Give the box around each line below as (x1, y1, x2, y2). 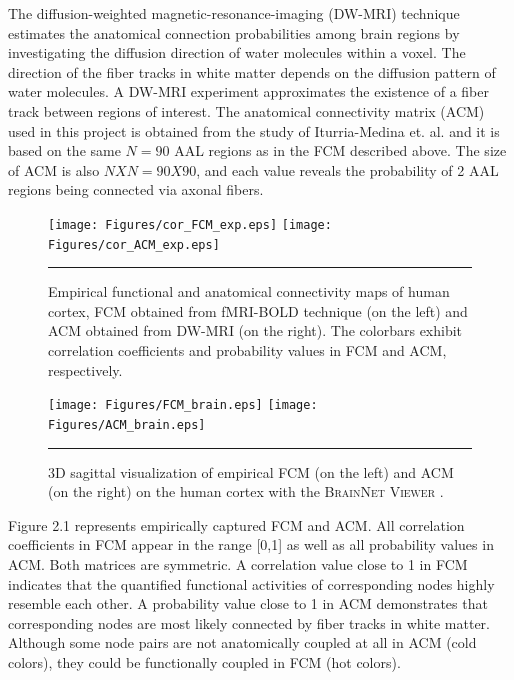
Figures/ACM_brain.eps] (48, 417, 206, 432)
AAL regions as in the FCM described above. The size (174, 140, 507, 161)
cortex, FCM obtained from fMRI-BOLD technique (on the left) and (48, 300, 468, 321)
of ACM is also (8, 159, 100, 180)
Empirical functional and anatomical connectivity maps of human (48, 281, 450, 302)
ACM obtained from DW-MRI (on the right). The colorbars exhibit (48, 320, 463, 341)
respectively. (48, 359, 123, 380)
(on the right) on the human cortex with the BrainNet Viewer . (48, 481, 444, 502)
